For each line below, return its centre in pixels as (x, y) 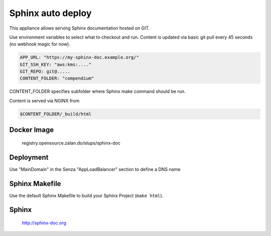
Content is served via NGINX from (44, 101)
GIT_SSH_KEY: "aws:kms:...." (56, 64)
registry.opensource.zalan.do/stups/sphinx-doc (71, 143)
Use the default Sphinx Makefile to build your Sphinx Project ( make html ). (86, 195)
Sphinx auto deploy (50, 13)
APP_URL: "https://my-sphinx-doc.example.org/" (79, 57)
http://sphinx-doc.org (44, 223)
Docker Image (32, 130)
